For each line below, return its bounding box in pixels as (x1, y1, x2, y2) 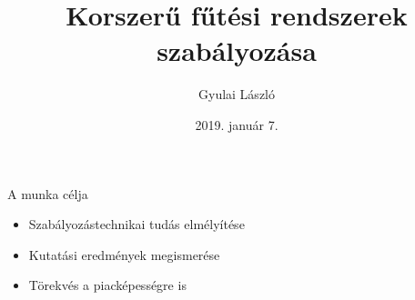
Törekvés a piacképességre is (28, 275, 187, 295)
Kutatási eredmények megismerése (28, 245, 220, 264)
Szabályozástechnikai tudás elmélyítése (28, 215, 245, 234)
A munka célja (7, 184, 88, 203)
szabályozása (157, 32, 317, 69)
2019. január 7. (195, 115, 278, 134)
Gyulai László (198, 85, 275, 104)
